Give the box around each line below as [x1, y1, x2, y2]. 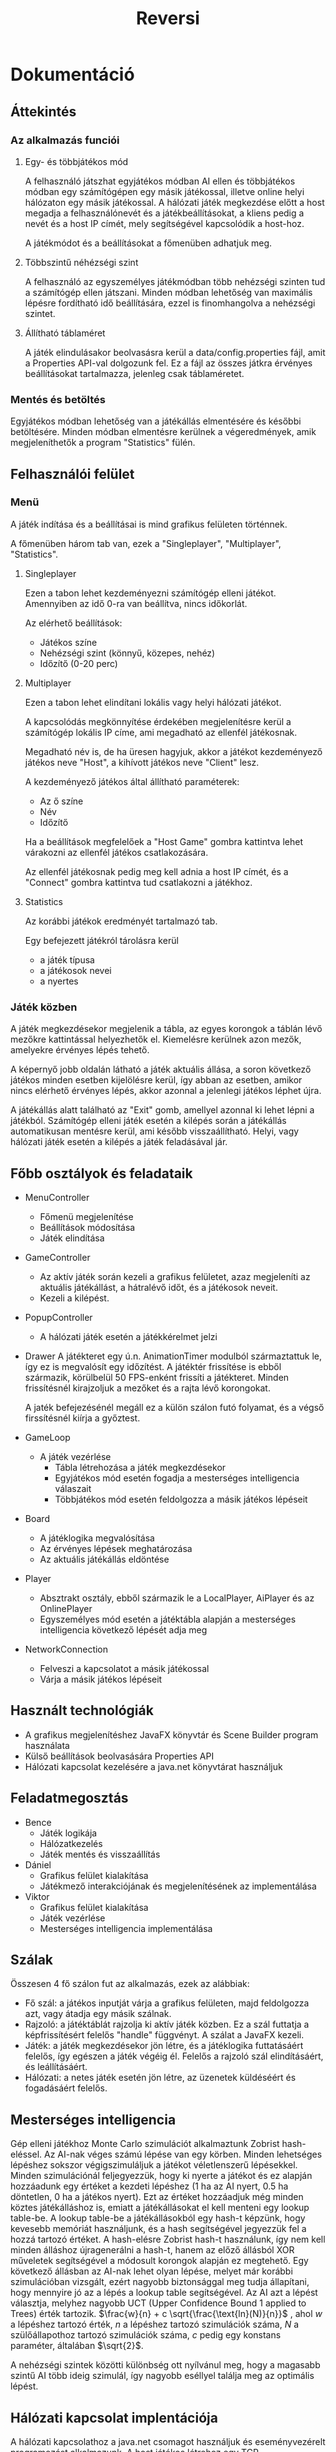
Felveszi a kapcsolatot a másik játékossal [39, 1662, 210, 1674]
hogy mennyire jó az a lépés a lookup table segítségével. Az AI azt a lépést [10, 2287, 318, 2299]
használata [24, 1739, 70, 1751]
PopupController [24, 1311, 93, 1323]
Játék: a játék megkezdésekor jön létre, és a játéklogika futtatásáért [24, 2040, 304, 2052]
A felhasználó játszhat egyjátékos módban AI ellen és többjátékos [24, 175, 296, 187]
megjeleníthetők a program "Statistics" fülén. [10, 437, 196, 449]
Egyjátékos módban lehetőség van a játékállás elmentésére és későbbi [10, 415, 302, 427]
